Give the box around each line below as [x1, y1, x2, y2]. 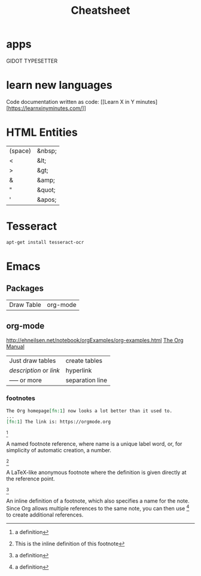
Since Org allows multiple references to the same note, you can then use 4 [6, 504, 190, 512]
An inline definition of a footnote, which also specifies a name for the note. [6, 497, 190, 505]
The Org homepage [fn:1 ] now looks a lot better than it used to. [6, 408, 172, 414]
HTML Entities [6, 126, 78, 139]
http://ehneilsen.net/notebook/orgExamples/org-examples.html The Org [6, 337, 184, 344]
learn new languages [6, 79, 112, 92]
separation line [65, 376, 108, 384]
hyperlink [65, 366, 92, 375]
